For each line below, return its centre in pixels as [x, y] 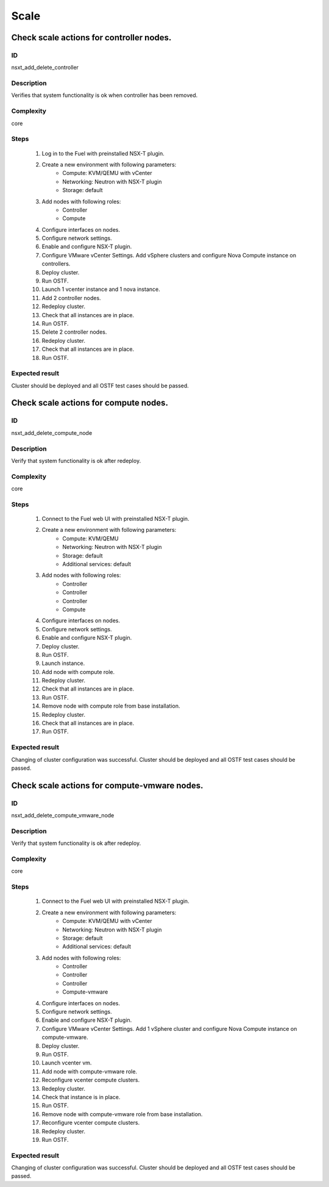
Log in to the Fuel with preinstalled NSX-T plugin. [103, 153]
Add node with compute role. [78, 672]
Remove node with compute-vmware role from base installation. [122, 1114]
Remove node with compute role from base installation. [111, 706]
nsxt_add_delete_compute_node [52, 432]
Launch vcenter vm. [67, 1063]
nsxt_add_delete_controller [45, 68]
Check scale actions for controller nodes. [91, 38]
